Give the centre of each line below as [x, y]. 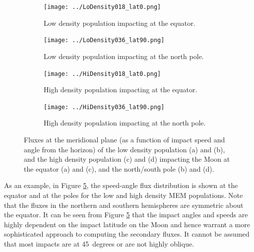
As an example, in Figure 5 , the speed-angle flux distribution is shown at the [121, 185]
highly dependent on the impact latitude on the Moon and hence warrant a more [127, 224]
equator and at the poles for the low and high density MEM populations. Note [124, 195]
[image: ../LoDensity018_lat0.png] [102, 7]
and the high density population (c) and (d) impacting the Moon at [127, 159]
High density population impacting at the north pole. [125, 123]
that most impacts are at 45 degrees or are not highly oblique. [99, 243]
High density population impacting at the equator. [121, 90]
